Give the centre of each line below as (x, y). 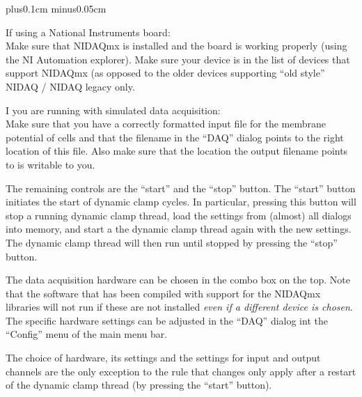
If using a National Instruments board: (88, 32)
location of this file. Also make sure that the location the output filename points (177, 151)
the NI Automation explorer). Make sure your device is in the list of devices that (178, 59)
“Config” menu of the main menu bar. (87, 334)
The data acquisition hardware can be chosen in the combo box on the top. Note (178, 280)
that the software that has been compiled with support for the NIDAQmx (163, 293)
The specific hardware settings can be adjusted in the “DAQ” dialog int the (167, 320)
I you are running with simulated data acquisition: (113, 110)
